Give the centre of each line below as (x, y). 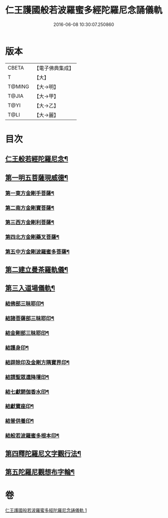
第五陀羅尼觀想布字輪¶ (40, 472)
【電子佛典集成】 (54, 68)
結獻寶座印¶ (19, 406)
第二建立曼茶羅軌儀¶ (37, 270)
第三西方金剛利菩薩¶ (30, 222)
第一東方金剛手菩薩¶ (30, 193)
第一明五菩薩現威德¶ (37, 177)
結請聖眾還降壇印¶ (27, 377)
